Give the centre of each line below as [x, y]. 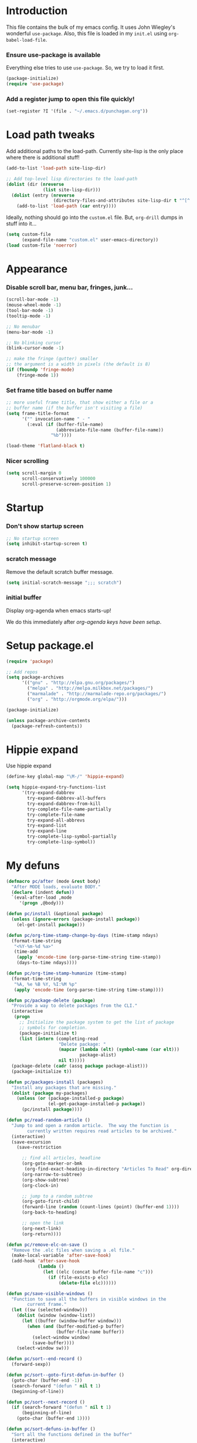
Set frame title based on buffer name [60, 390]
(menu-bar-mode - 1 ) [30, 332]
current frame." [47, 1305]
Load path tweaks [50, 135]
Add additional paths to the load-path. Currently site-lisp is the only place [95, 151]
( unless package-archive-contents [48, 720]
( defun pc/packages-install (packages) [55, 1082]
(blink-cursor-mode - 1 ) [35, 348]
